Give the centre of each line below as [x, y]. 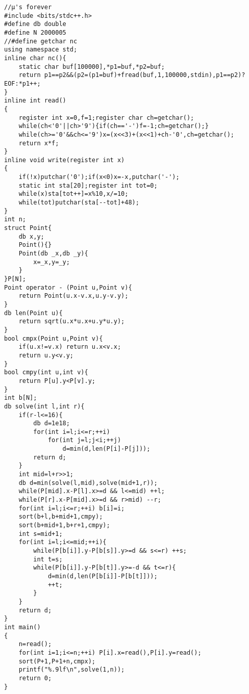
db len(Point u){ [33, 313]
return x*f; [39, 143]
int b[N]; [21, 398]
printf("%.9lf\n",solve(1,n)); [72, 670]
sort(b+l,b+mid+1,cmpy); [61, 517]
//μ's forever [28, 7]
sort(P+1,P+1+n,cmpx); [57, 661]
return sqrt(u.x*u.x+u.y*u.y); [72, 322]
